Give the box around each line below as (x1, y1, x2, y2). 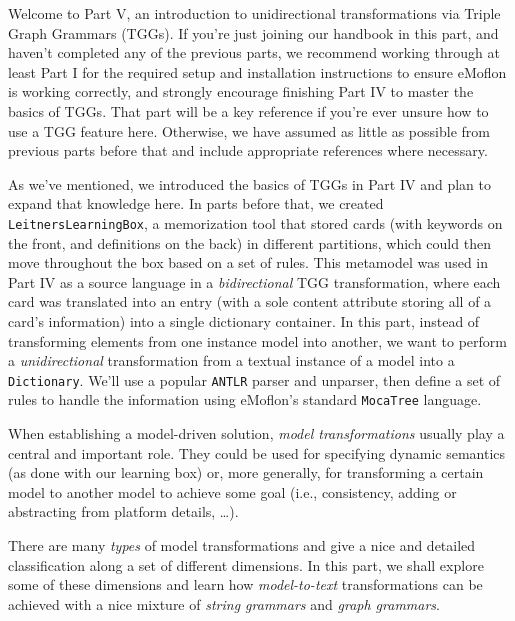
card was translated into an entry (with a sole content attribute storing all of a (8, 291, 492, 312)
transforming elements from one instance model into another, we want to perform (8, 330, 507, 351)
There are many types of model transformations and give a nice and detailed (8, 535, 476, 556)
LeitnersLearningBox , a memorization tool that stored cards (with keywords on (8, 212, 503, 233)
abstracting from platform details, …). (8, 501, 239, 522)
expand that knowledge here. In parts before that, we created (8, 193, 384, 214)
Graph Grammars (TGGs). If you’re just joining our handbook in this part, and (8, 22, 499, 43)
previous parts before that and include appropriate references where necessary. (8, 140, 488, 161)
